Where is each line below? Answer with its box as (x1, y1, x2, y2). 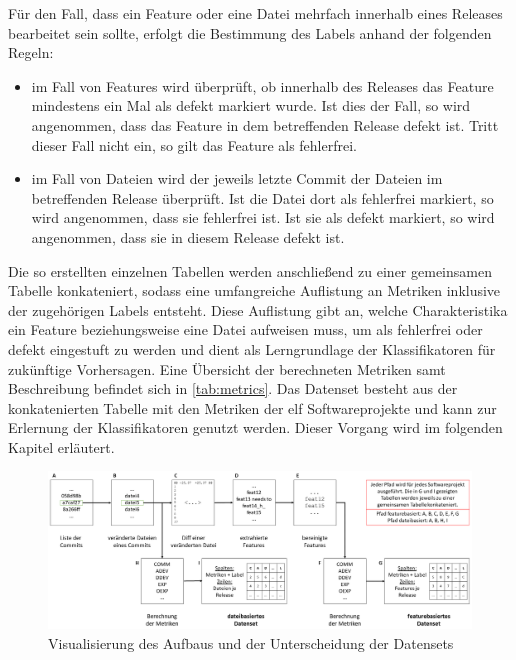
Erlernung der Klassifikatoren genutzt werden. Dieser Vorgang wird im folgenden (8, 417, 503, 438)
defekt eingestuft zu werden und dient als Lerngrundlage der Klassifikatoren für (8, 338, 496, 359)
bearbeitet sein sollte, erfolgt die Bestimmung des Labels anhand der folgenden (8, 22, 492, 43)
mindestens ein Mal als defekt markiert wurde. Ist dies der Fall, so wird (31, 95, 471, 116)
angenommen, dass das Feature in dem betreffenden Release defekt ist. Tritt (31, 114, 499, 135)
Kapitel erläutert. (8, 436, 115, 457)
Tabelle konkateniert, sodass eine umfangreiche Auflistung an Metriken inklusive (8, 280, 501, 301)
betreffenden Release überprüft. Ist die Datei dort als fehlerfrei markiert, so (31, 187, 494, 208)
